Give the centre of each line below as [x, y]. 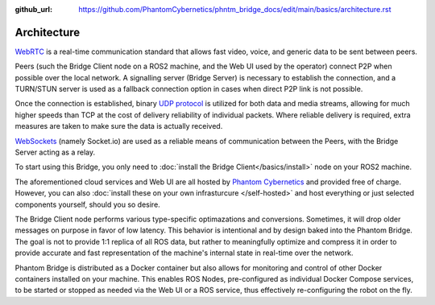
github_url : [33, 9]
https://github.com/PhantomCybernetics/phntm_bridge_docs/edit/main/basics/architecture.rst [235, 9]
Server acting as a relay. [55, 152]
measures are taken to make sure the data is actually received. [119, 126]
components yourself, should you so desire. [87, 204]
